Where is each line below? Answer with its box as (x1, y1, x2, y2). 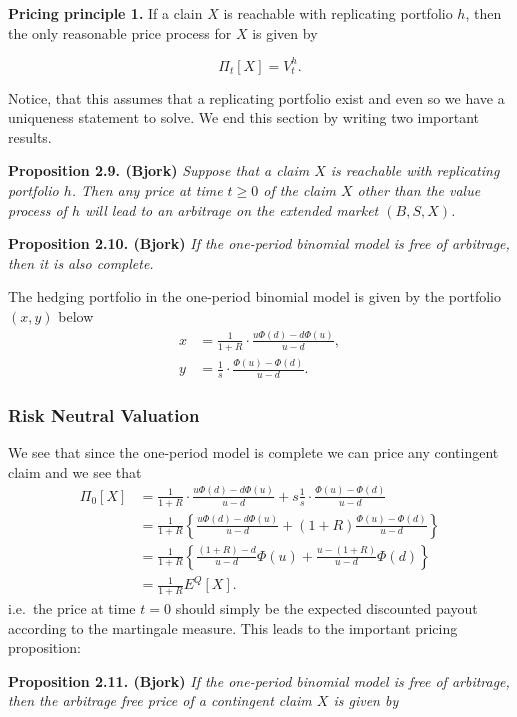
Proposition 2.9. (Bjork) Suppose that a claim (8, 160, 310, 181)
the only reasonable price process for (8, 22, 232, 43)
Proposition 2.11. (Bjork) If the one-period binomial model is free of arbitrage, (8, 670, 510, 691)
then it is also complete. (8, 252, 154, 273)
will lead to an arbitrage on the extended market (84, 199, 379, 220)
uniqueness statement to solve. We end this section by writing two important (8, 107, 480, 128)
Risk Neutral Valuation (8, 402, 200, 427)
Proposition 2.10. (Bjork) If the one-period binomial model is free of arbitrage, (8, 233, 510, 254)
